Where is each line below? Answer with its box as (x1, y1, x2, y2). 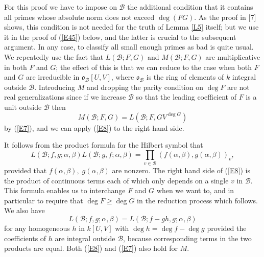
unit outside (4, 101, 42, 112)
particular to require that (4, 195, 83, 205)
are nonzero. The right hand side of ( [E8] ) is (112, 165, 250, 176)
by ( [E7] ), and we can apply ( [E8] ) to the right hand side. (4, 122, 184, 133)
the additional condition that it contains (127, 2, 253, 12)
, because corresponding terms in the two (123, 232, 252, 243)
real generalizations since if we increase (4, 91, 126, 102)
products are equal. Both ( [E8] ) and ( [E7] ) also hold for (4, 243, 178, 253)
